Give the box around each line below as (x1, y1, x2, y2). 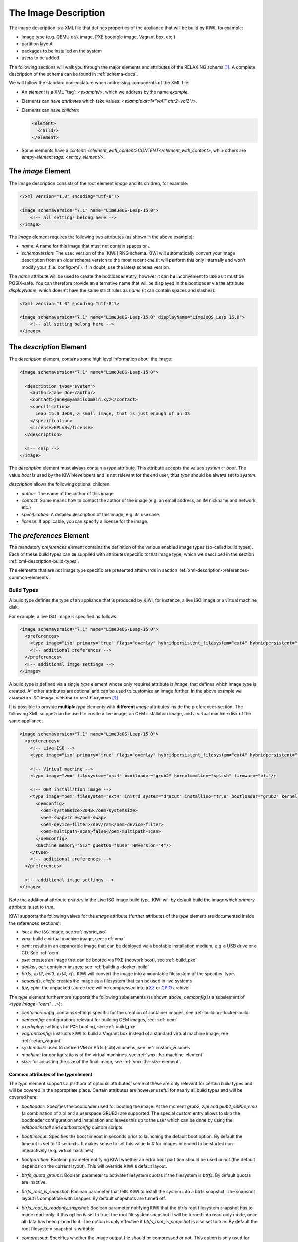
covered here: (9, 1094, 38, 1100)
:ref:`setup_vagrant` (21, 1037, 62, 1043)
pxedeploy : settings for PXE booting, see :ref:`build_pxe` (21, 1024, 137, 1030)
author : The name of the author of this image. (21, 490, 115, 496)
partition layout (21, 41, 53, 47)
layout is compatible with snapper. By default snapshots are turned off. (21, 1195, 166, 1202)
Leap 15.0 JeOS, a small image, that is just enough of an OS (35, 411, 190, 417)
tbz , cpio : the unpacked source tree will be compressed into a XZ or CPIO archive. (21, 985, 190, 991)
